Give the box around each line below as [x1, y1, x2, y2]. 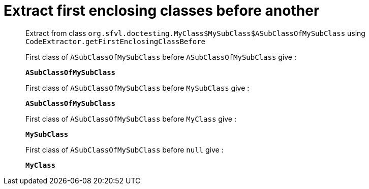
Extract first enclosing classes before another [4, 2, 320, 19]
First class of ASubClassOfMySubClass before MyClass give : [25, 114, 236, 123]
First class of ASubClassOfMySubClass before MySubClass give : [25, 83, 250, 92]
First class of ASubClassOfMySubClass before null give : [25, 145, 224, 154]
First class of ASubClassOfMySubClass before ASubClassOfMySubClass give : [25, 52, 296, 61]
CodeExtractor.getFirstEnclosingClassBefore [25, 37, 206, 46]
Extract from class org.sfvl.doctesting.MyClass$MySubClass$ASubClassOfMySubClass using [25, 28, 365, 37]
